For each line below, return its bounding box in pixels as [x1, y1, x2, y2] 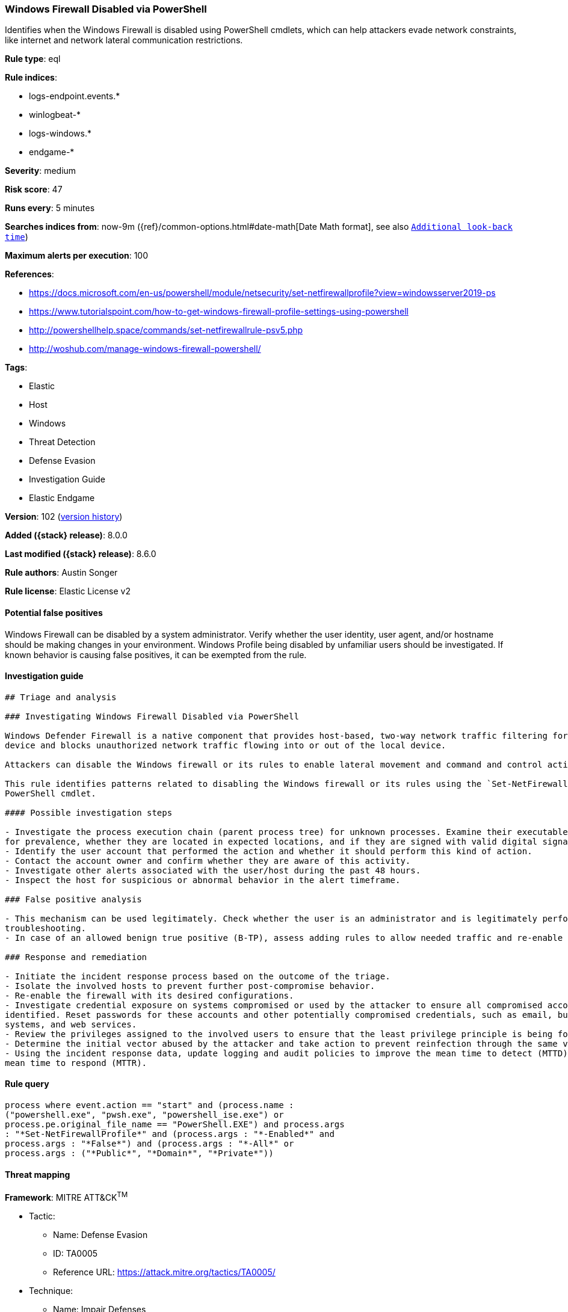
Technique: [29, 1285, 73, 1296]
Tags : [5, 362, 28, 373]
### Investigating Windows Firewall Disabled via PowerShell [5, 711, 299, 721]
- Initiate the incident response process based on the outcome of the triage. [5, 971, 390, 981]
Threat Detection [29, 437, 96, 448]
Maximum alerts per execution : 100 [5, 250, 149, 261]
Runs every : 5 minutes [5, 203, 95, 214]
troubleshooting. [5, 923, 86, 933]
